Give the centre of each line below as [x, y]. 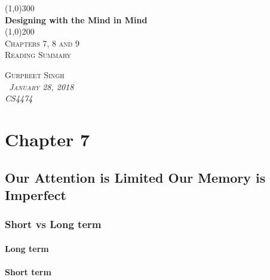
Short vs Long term [53, 224]
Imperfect [36, 194]
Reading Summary [38, 55]
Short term [28, 271]
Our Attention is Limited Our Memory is [135, 177]
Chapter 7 [47, 139]
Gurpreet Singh [35, 74]
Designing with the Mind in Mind [76, 19]
